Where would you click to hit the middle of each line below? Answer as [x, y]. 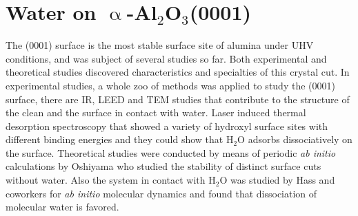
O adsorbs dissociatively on [295, 139]
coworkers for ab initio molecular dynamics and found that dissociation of [161, 193]
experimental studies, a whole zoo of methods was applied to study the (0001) [170, 85]
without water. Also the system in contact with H [111, 180]
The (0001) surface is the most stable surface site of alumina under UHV [160, 45]
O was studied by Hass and [277, 180]
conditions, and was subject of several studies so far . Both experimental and [166, 58]
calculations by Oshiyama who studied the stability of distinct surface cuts [163, 166]
